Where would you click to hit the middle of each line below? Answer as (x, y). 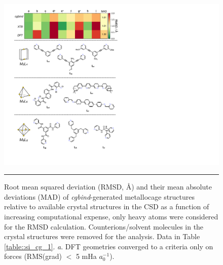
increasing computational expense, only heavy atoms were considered (111, 216)
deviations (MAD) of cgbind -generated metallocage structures (100, 196)
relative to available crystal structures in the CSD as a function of (107, 206)
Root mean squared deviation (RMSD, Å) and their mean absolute (108, 187)
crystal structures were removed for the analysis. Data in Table (102, 236)
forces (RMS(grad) (33, 256)
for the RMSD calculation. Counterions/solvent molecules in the (104, 226)
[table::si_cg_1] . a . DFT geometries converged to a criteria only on (109, 246)
